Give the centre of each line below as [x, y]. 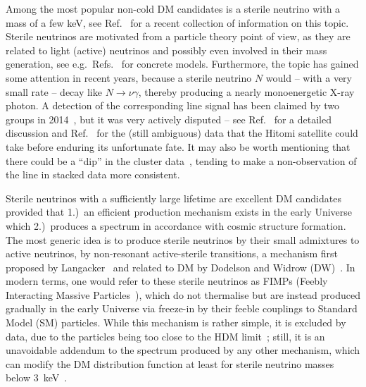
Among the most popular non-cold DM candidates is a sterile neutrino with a [173, 8]
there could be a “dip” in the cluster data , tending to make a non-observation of [181, 160]
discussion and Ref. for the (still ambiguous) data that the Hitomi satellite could [182, 133]
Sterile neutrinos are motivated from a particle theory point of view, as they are [178, 36]
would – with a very [309, 77]
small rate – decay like [54, 91]
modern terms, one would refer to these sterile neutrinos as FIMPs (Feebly [167, 281]
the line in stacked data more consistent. [93, 174]
